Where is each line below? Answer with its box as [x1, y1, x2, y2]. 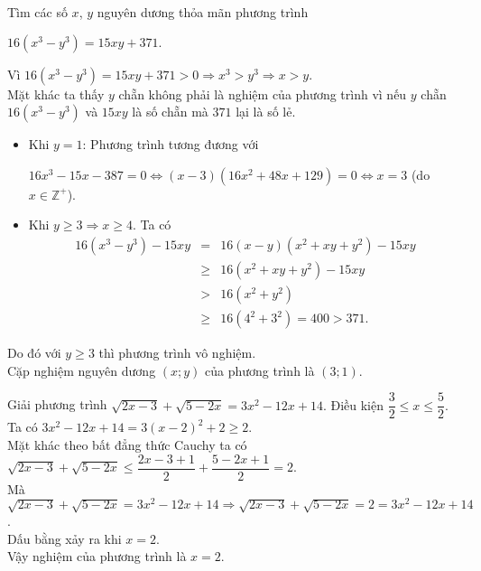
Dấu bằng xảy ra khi [7, 529, 122, 548]
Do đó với [7, 343, 61, 362]
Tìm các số [7, 3, 68, 21]
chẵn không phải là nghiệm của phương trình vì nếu [118, 84, 407, 103]
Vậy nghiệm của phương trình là [7, 547, 187, 566]
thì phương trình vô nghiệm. [98, 343, 256, 362]
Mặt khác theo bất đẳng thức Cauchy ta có [7, 435, 247, 454]
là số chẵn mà [132, 102, 208, 121]
